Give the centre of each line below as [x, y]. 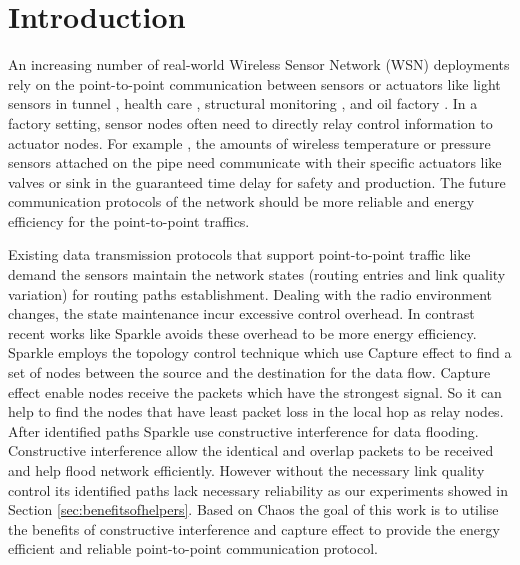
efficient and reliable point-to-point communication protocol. [193, 548]
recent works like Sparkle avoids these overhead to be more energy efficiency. [242, 332]
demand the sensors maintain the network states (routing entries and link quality [257, 274]
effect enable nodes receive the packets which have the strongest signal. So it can [255, 391]
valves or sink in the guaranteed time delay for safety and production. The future [257, 181]
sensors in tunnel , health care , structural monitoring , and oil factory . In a [243, 103]
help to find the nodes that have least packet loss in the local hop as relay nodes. [256, 411]
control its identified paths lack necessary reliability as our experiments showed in [258, 489]
